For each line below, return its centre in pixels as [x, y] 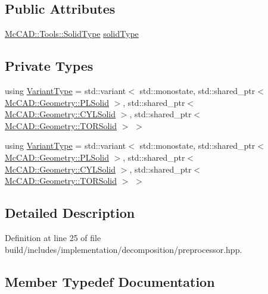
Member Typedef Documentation [110, 281]
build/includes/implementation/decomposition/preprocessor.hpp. [124, 249]
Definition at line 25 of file [53, 237]
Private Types [49, 66]
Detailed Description [70, 213]
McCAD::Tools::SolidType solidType [72, 34]
